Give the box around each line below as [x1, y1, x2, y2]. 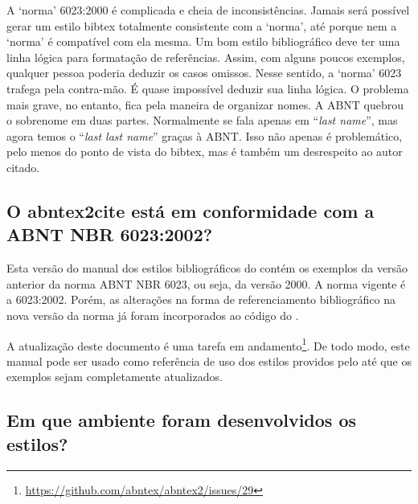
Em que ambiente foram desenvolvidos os [6, 408, 357, 432]
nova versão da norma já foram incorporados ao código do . [6, 306, 299, 323]
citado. [6, 158, 40, 175]
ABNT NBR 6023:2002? [6, 222, 213, 247]
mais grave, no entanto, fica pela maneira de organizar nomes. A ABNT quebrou [6, 96, 404, 113]
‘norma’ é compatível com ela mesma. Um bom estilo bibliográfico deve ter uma [6, 33, 400, 50]
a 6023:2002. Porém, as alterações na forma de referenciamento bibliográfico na [6, 291, 395, 308]
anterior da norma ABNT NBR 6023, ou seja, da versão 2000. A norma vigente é [6, 275, 406, 292]
